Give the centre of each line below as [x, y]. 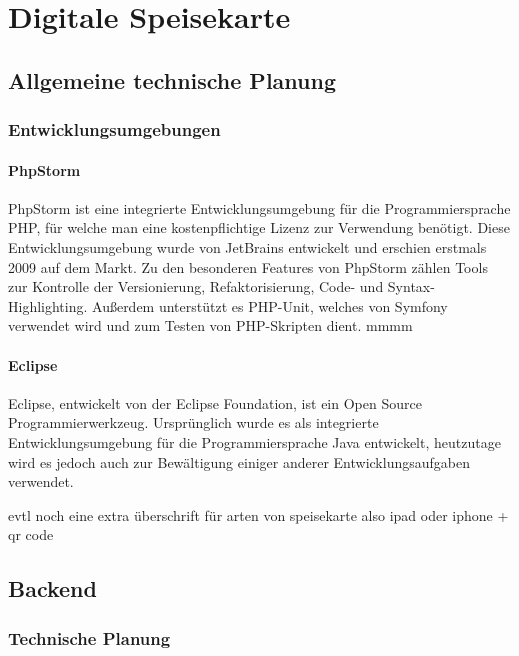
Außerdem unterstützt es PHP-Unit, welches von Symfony [270, 305]
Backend [52, 588]
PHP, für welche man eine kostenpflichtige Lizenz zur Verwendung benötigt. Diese [259, 227]
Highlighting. [48, 305]
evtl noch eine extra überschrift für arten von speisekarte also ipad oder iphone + [258, 514]
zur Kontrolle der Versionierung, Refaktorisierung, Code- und [196, 286]
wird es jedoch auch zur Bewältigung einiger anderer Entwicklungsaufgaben [239, 461]
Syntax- [411, 286]
